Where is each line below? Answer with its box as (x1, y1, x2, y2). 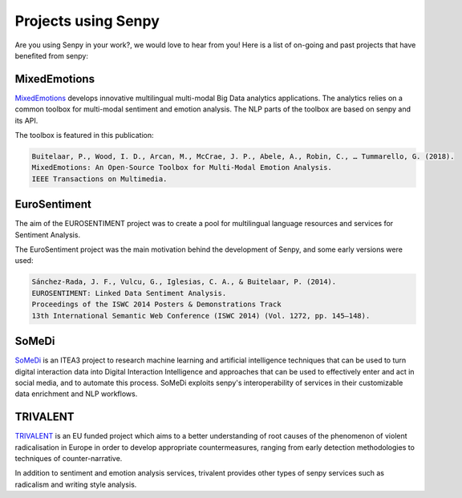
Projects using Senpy (14, 12, 160, 30)
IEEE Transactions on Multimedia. (31, 174, 168, 184)
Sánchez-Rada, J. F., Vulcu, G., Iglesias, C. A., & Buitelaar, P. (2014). (31, 277, 337, 286)
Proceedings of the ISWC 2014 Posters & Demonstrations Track (31, 300, 282, 309)
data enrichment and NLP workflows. (14, 389, 138, 399)
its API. (14, 115, 38, 125)
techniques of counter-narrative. (14, 453, 123, 463)
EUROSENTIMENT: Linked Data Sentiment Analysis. (31, 289, 227, 298)
